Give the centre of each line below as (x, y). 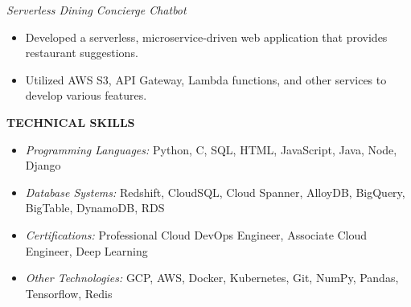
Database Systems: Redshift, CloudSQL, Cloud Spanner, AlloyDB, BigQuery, (215, 192)
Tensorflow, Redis (69, 293)
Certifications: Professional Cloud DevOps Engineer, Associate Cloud (196, 234)
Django (43, 165)
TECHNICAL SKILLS (71, 122)
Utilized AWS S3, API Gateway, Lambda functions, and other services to (206, 79)
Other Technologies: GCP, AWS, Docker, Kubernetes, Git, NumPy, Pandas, (212, 278)
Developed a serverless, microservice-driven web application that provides (206, 37)
